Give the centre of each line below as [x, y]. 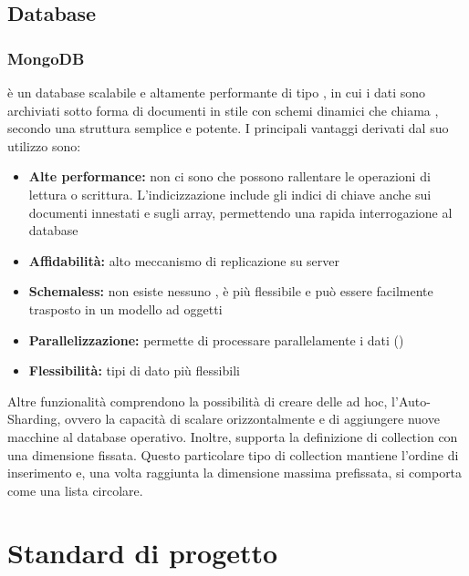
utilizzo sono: [44, 145]
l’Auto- [411, 401]
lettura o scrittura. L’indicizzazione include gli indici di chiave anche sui [230, 194]
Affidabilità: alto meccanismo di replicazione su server [184, 260]
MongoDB [46, 58]
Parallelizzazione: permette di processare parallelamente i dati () [216, 339]
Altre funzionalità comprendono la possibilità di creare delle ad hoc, [198, 401]
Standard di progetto [143, 553]
